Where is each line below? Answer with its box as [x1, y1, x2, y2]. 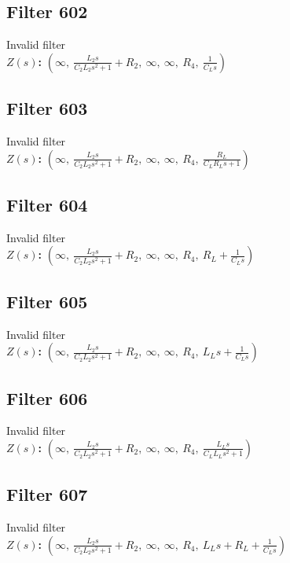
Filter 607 [6, 482, 88, 506]
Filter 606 [6, 385, 88, 410]
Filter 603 [6, 96, 88, 120]
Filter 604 [6, 192, 88, 216]
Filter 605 [6, 289, 88, 313]
